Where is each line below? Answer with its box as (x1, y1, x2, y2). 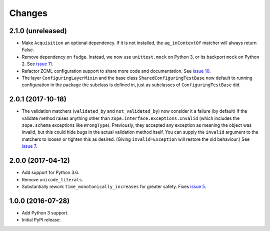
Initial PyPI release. (21, 217, 61, 223)
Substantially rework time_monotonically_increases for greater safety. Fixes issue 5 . (21, 183, 206, 189)
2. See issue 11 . (21, 61, 53, 67)
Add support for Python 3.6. (21, 169, 79, 175)
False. (21, 47, 34, 53)
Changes (9, 8, 47, 19)
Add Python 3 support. (21, 209, 69, 215)
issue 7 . (21, 143, 37, 149)
